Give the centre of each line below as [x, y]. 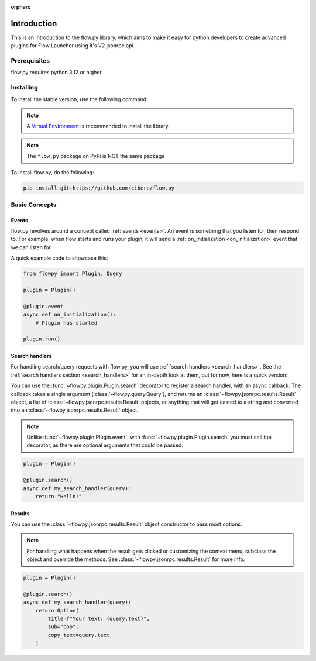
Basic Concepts [34, 205]
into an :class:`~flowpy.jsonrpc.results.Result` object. [75, 410]
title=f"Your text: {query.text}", [99, 619]
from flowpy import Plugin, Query [73, 274]
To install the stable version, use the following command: [80, 99]
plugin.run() [42, 339]
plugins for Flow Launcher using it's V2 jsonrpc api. [73, 46]
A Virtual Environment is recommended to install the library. [98, 126]
